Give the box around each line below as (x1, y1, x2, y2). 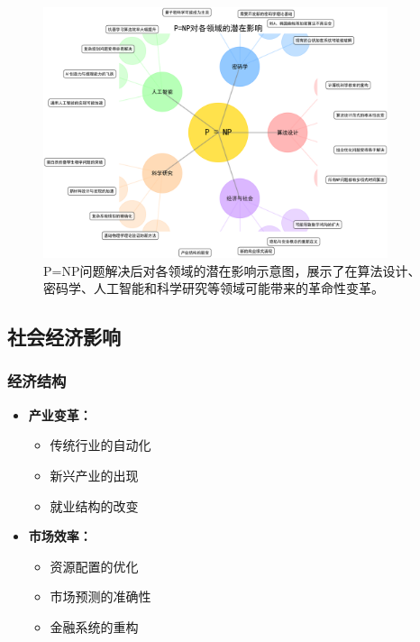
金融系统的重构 (50, 617, 139, 636)
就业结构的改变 (50, 496, 139, 515)
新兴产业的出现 (50, 465, 139, 484)
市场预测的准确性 (50, 587, 151, 606)
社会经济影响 (7, 323, 121, 351)
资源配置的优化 (50, 556, 139, 575)
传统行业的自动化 (50, 436, 151, 454)
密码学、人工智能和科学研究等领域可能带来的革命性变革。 (43, 279, 384, 298)
